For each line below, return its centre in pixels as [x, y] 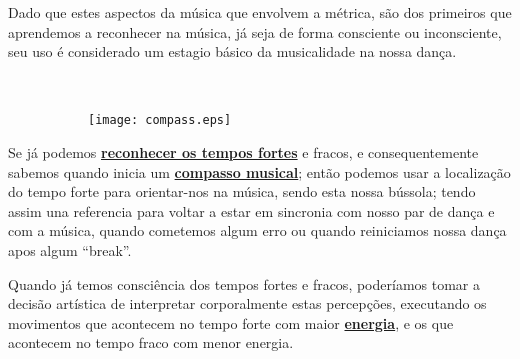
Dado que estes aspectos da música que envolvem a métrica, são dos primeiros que [260, 12]
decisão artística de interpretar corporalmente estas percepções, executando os [247, 303]
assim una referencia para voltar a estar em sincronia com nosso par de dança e [251, 210]
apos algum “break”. [70, 250]
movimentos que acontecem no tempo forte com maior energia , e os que [231, 322]
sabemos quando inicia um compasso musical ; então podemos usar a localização [259, 171]
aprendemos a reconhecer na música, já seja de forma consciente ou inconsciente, [255, 31]
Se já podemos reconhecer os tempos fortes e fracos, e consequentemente [243, 152]
